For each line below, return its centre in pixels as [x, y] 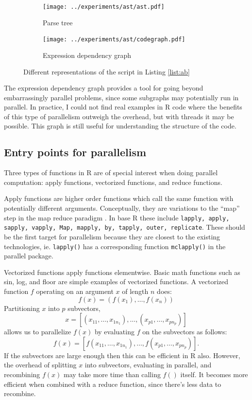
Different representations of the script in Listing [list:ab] [107, 71]
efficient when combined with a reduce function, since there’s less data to [113, 384]
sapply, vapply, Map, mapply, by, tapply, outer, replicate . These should [125, 227]
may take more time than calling [112, 374]
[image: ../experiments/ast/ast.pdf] [104, 7]
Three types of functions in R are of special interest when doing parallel [111, 173]
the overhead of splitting [40, 365]
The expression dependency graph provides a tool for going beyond [104, 88]
